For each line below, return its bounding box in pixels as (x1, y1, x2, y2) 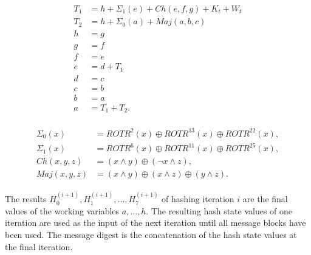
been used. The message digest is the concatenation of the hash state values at (5, 228, 297, 240)
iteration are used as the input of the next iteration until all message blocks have (5, 216, 306, 229)
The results (5, 192, 47, 205)
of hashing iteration (162, 192, 234, 205)
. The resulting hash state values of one (146, 204, 293, 217)
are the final (242, 192, 288, 205)
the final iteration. (5, 240, 73, 253)
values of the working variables (5, 204, 120, 217)
